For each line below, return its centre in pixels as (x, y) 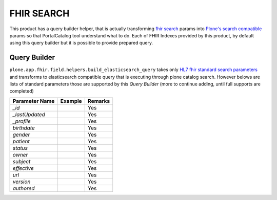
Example (71, 101)
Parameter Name (34, 101)
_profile (22, 121)
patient (21, 141)
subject (22, 161)
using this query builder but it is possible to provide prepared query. (81, 43)
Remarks (99, 101)
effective (23, 168)
